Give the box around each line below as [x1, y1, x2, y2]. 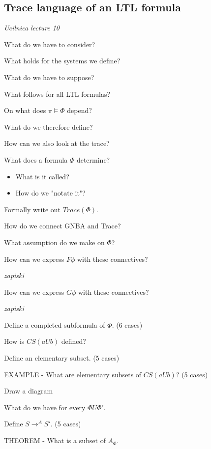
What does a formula [4, 154, 68, 165]
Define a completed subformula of [4, 319, 105, 330]
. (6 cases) [112, 319, 143, 330]
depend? [67, 105, 92, 115]
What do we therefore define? [4, 121, 93, 132]
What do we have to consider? [4, 39, 95, 49]
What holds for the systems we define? [4, 56, 121, 66]
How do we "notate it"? [15, 188, 86, 198]
